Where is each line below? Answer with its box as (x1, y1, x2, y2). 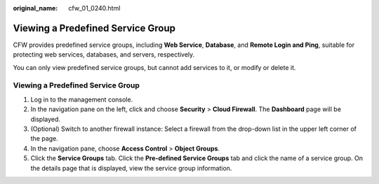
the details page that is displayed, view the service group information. (30, 164, 232, 172)
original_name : (13, 4, 58, 12)
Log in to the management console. (30, 95, 133, 104)
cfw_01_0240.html (68, 4, 121, 12)
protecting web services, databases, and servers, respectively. (13, 50, 195, 59)
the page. (30, 134, 59, 143)
